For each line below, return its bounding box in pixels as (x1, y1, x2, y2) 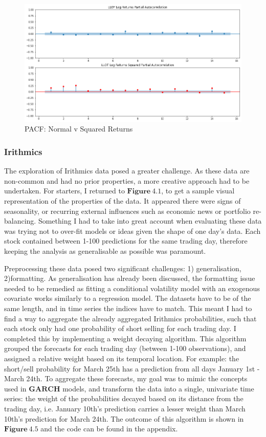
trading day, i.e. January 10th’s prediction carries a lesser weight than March (4, 403, 246, 413)
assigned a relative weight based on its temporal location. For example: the (4, 353, 239, 363)
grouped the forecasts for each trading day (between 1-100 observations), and (4, 343, 246, 354)
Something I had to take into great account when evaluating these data (38, 215, 262, 226)
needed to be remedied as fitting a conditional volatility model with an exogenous (4, 282, 260, 293)
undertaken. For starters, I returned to (4, 185, 125, 196)
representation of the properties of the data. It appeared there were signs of (4, 195, 241, 206)
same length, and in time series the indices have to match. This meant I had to (4, 303, 252, 313)
